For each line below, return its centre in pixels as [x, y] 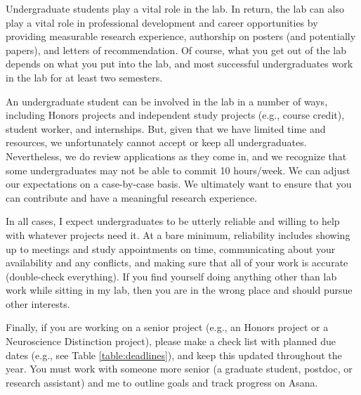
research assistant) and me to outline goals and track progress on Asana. [162, 382]
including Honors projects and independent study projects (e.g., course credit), [175, 115]
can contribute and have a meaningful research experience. [132, 197]
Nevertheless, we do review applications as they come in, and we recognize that [176, 156]
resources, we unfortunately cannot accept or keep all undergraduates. [156, 142]
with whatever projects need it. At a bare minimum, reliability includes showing [178, 234]
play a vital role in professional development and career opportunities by [162, 22]
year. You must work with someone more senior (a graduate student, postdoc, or [179, 369]
